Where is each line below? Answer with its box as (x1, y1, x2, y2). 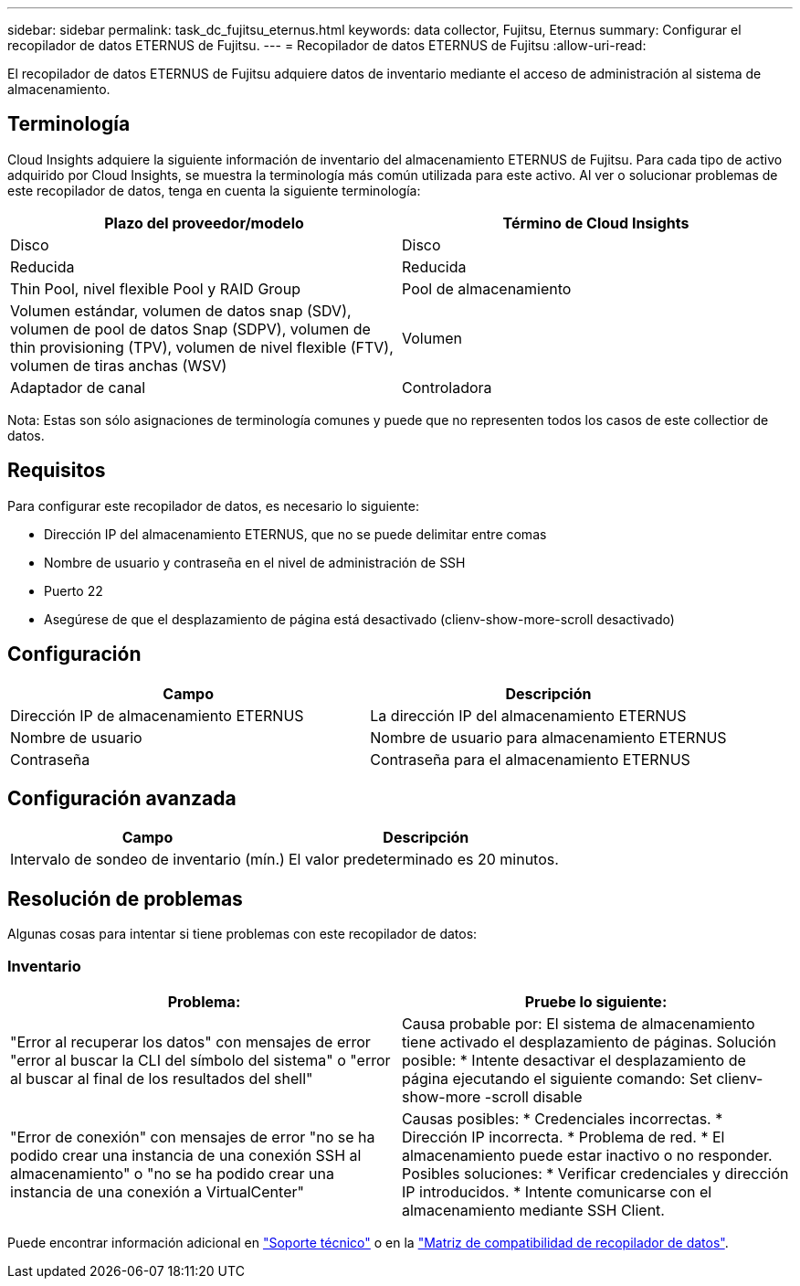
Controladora (402, 377, 492, 397)
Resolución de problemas (7, 887, 243, 910)
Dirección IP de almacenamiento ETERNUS (10, 706, 304, 725)
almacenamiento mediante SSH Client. (402, 1200, 665, 1219)
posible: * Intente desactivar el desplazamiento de (402, 1050, 746, 1069)
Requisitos (7, 459, 106, 483)
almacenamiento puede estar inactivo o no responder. (402, 1145, 773, 1164)
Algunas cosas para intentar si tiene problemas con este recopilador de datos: (7, 926, 478, 942)
